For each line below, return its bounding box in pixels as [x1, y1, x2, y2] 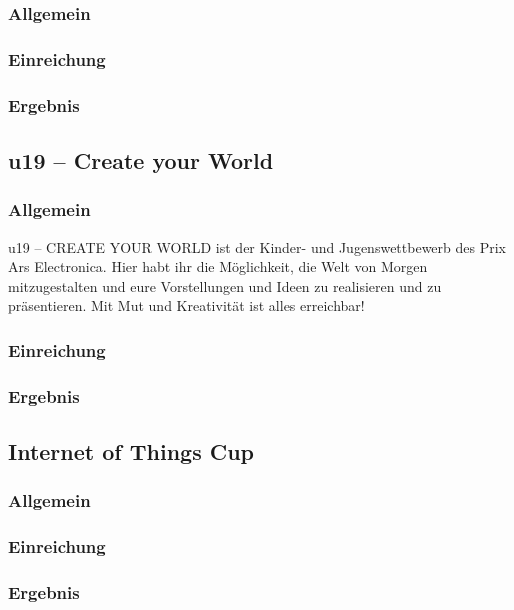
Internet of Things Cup [8, 435, 254, 466]
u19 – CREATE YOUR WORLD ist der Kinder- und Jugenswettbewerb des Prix [8, 236, 506, 257]
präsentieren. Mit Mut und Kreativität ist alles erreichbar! [8, 295, 365, 316]
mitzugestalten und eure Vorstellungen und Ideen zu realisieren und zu [8, 275, 442, 296]
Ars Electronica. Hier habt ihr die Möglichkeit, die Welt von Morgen [8, 256, 428, 277]
